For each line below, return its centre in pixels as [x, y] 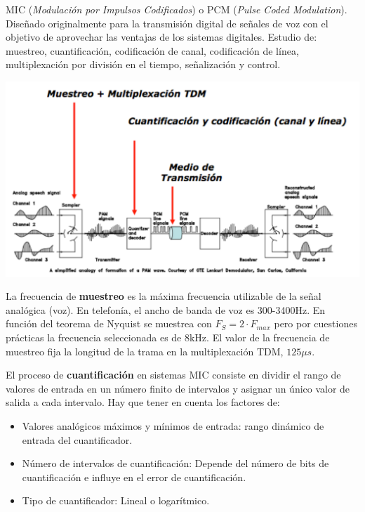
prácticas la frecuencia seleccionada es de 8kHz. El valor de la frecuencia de [168, 337]
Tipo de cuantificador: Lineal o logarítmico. [116, 500]
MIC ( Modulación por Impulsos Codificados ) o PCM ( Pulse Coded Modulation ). [177, 9]
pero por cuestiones [316, 323]
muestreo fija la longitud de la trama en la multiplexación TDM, [145, 351]
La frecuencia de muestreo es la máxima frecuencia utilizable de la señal [164, 296]
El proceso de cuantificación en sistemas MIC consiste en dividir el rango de [173, 375]
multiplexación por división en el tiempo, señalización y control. [143, 64]
